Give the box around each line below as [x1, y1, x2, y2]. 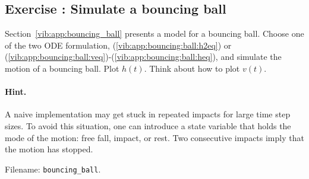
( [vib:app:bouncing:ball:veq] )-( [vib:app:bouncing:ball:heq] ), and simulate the [5, 50, 282, 63]
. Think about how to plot [144, 62, 240, 74]
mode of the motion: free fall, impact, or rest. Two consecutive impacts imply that [5, 131, 304, 143]
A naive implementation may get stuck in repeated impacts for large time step [5, 108, 291, 120]
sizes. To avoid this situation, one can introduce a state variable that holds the [5, 119, 291, 132]
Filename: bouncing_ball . [5, 162, 101, 175]
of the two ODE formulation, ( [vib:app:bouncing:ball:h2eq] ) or [5, 39, 232, 51]
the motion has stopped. [5, 143, 93, 155]
